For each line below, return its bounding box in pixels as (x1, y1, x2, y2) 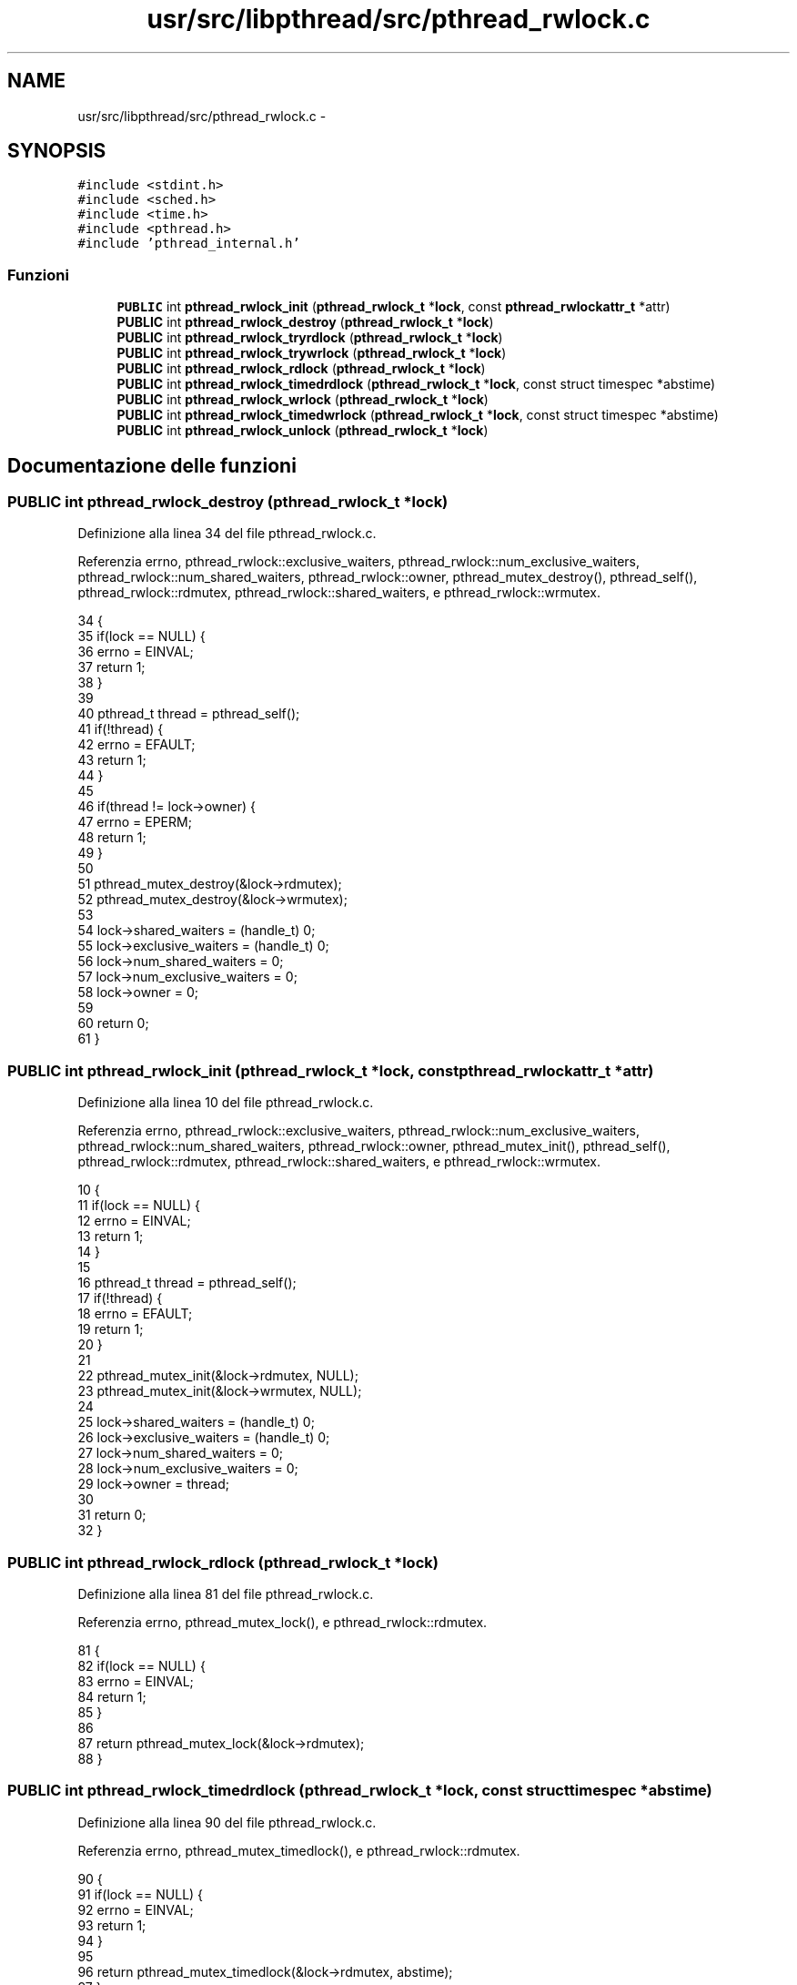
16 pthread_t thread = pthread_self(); (77, 1275, 297, 1291)
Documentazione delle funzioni (7, 453, 297, 477)
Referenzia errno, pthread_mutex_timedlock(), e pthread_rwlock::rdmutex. (77, 1842, 520, 1858)
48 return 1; (77, 830, 146, 846)
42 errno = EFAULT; (77, 737, 196, 753)
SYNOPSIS (7, 139, 106, 163)
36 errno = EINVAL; (77, 644, 194, 660)
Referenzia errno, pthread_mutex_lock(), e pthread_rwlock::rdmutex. (77, 1613, 488, 1630)
